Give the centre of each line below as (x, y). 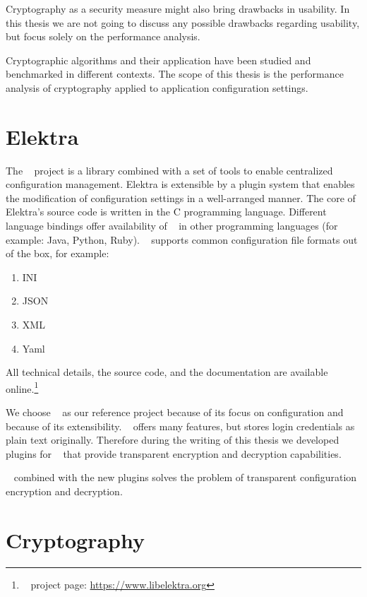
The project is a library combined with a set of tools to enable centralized (169, 170)
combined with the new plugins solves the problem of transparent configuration (185, 477)
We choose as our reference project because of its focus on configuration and (175, 412)
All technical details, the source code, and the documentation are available (167, 372)
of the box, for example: (58, 253)
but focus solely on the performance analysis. (103, 36)
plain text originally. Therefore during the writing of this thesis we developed (173, 440)
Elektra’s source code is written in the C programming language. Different (166, 212)
